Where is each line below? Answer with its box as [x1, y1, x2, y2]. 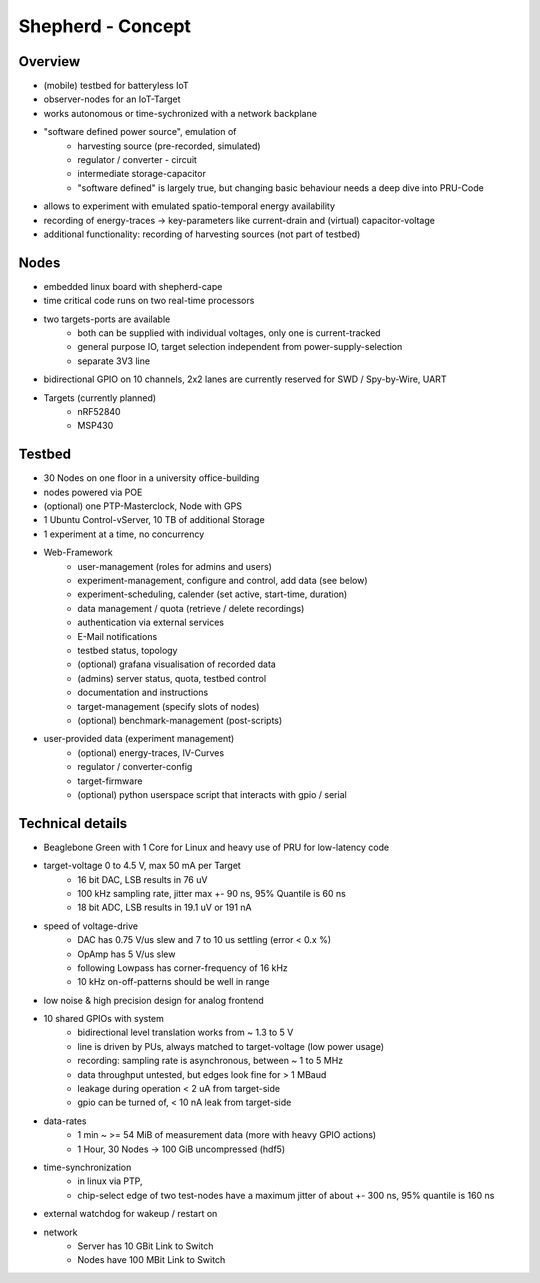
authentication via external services [77, 616, 225, 629]
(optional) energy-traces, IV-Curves [77, 746, 225, 759]
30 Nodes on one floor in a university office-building [43, 472, 260, 484]
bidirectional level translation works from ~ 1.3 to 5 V [77, 1026, 294, 1039]
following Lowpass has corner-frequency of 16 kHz [77, 961, 289, 974]
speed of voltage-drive [43, 920, 139, 932]
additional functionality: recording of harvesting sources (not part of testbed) [43, 228, 361, 240]
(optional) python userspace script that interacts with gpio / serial [77, 788, 347, 800]
